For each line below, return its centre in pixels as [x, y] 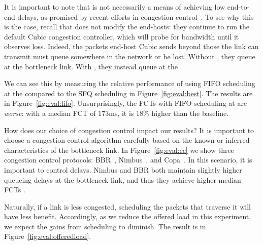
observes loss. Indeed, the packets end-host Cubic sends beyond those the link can [131, 46]
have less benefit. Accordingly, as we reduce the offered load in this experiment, [128, 216]
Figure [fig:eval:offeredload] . [48, 236]
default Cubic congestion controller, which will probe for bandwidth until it [122, 36]
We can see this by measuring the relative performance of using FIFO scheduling [130, 83]
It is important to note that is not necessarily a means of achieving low [115, 7]
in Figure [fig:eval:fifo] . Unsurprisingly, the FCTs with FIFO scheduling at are [126, 103]
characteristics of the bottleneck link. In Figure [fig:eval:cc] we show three [119, 150]
